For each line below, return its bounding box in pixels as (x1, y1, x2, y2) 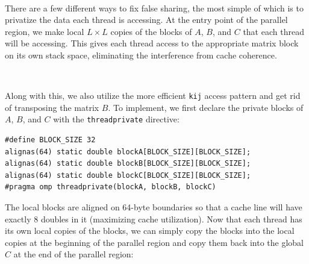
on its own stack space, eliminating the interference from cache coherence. (5, 48, 277, 61)
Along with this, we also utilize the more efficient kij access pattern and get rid (5, 89, 301, 102)
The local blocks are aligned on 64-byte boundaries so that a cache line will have (5, 201, 302, 213)
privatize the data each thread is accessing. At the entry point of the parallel (5, 13, 288, 26)
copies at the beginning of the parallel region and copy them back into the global (5, 236, 304, 248)
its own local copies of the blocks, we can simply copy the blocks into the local (5, 224, 295, 237)
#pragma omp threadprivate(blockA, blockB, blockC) (5, 183, 216, 192)
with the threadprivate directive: (53, 113, 179, 125)
